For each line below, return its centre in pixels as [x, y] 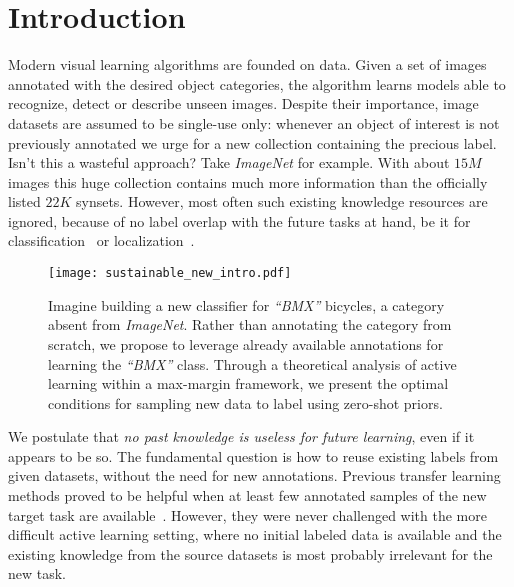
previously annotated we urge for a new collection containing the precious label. [252, 142]
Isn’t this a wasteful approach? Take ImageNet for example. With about [229, 162]
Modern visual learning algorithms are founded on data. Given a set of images [247, 64]
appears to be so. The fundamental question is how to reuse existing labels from [253, 455]
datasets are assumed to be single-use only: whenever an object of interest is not [254, 122]
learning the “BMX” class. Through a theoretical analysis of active [252, 363]
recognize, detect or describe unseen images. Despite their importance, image [243, 103]
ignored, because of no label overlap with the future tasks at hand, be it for [239, 220]
